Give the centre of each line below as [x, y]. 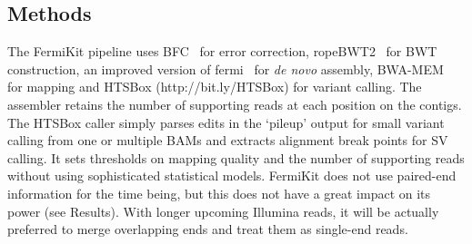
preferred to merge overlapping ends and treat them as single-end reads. [208, 229]
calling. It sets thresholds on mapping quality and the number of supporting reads [236, 157]
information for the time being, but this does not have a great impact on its [219, 193]
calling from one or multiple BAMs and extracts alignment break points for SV [228, 140]
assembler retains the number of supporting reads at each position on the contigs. [235, 104]
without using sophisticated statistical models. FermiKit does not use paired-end [232, 176]
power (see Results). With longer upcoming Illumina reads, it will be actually [223, 211]
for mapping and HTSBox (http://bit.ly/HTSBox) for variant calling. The [215, 87]
